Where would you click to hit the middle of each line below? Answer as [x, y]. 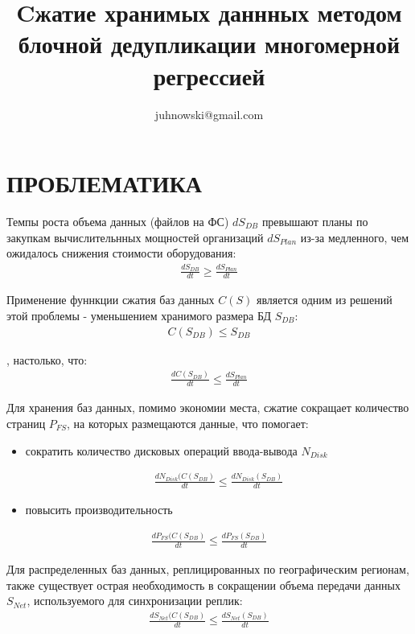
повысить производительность [99, 510]
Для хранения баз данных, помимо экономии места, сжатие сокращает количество [208, 408]
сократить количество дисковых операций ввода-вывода [161, 450]
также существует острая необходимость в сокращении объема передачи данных [203, 585]
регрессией [209, 75]
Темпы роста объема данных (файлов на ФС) [118, 222]
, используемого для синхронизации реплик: [135, 601]
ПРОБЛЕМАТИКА [105, 183]
